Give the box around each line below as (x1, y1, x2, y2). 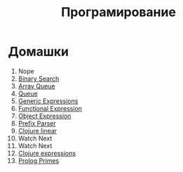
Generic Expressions (18, 96, 79, 105)
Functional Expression (18, 104, 83, 112)
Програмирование (61, 4, 176, 20)
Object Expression (18, 112, 72, 120)
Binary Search (18, 74, 60, 83)
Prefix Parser (18, 119, 56, 127)
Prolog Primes (18, 156, 60, 165)
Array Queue (18, 81, 55, 90)
